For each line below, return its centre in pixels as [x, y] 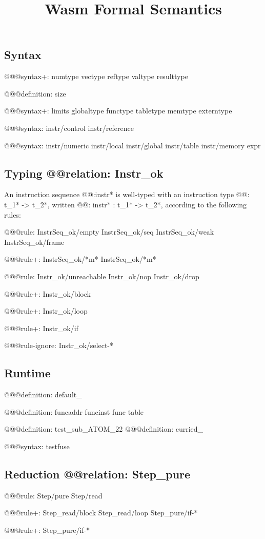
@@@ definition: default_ [43, 394]
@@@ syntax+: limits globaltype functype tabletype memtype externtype [118, 111]
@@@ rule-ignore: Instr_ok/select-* [59, 345]
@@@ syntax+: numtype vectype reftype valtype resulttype [96, 76]
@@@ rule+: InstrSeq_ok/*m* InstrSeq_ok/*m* [80, 259]
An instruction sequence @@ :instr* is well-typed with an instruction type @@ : [127, 194]
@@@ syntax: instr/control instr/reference [69, 128]
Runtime [27, 373]
